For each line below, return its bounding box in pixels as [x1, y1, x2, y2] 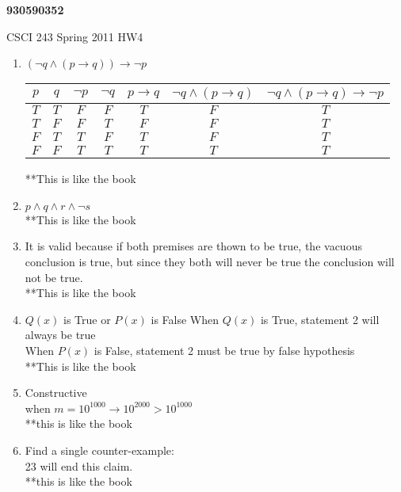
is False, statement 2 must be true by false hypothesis [94, 341, 355, 358]
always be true [25, 326, 96, 343]
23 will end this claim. [25, 457, 133, 474]
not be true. [25, 269, 83, 285]
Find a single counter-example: [25, 441, 174, 458]
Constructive [25, 384, 87, 401]
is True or [63, 311, 111, 327]
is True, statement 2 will [260, 311, 380, 327]
